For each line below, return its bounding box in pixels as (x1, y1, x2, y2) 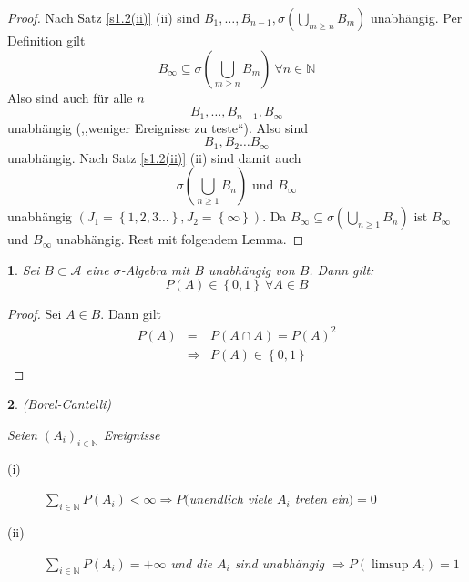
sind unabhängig (234, 553, 325, 572)
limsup (371, 557, 409, 571)
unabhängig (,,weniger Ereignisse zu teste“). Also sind (7, 117, 309, 137)
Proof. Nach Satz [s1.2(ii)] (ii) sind (7, 8, 200, 26)
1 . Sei (7, 260, 40, 279)
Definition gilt (7, 31, 86, 49)
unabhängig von (208, 260, 295, 279)
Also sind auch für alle (7, 87, 133, 107)
